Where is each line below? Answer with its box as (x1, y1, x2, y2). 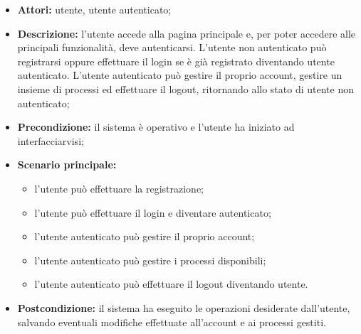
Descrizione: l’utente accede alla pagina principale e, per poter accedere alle (17, 26, 356, 41)
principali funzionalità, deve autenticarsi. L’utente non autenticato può (17, 40, 327, 55)
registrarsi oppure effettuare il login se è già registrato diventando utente (17, 53, 335, 68)
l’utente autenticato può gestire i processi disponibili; (34, 252, 266, 267)
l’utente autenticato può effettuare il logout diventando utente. (34, 276, 308, 291)
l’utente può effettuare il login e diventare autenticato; (34, 205, 271, 220)
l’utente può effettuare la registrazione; (34, 181, 204, 195)
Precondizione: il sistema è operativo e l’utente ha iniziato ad (17, 119, 295, 134)
